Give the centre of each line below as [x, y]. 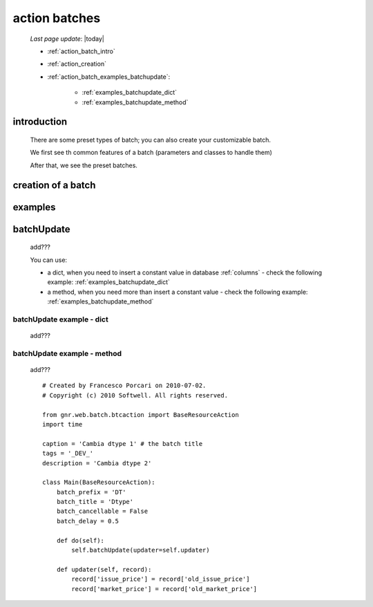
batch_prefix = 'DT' [91, 492]
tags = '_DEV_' [68, 454]
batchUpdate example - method [67, 353]
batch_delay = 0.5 [88, 521]
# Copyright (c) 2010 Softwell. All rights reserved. [135, 395]
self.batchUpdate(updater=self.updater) [141, 550]
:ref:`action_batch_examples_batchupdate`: [109, 77]
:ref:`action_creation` [77, 64]
